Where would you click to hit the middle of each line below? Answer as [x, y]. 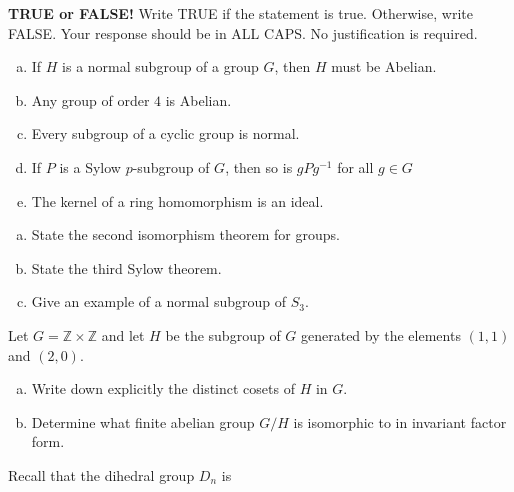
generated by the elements [381, 334]
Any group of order [90, 99]
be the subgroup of [223, 334]
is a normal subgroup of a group [160, 66]
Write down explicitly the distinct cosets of [163, 388]
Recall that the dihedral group [101, 474]
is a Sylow [90, 166]
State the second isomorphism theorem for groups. [185, 234]
